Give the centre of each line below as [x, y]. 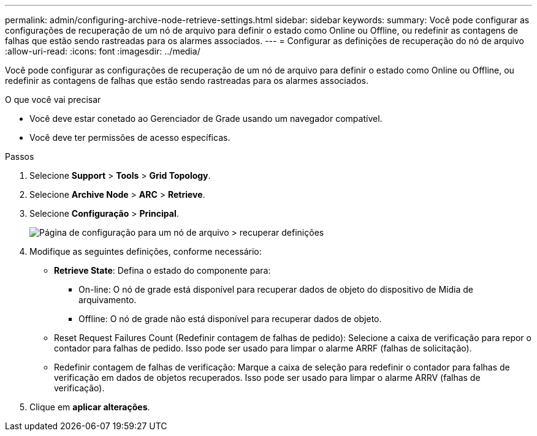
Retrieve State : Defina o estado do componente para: [162, 270]
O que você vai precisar [53, 100]
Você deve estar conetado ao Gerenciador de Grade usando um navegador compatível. [206, 118]
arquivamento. [108, 300]
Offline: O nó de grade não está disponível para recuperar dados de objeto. [230, 319]
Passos [20, 156]
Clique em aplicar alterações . [90, 407]
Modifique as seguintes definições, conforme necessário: [146, 251]
